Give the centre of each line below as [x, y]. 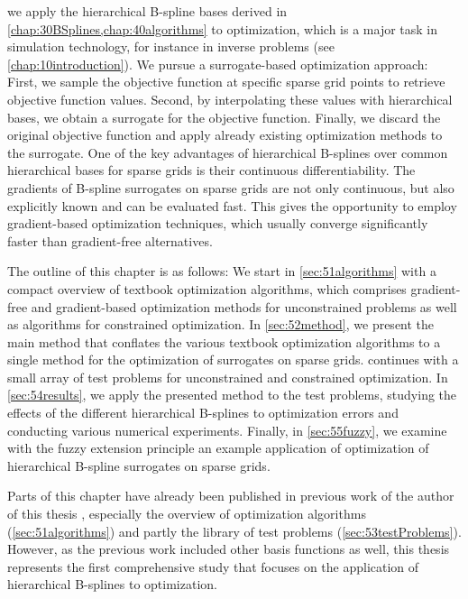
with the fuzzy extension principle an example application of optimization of [218, 448]
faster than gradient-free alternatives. [110, 240]
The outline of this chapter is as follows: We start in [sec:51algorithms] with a [222, 271]
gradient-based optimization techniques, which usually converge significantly [218, 223]
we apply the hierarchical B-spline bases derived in [147, 11]
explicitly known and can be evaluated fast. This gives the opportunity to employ [232, 205]
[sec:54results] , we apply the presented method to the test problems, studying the [232, 395]
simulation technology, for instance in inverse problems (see [171, 46]
